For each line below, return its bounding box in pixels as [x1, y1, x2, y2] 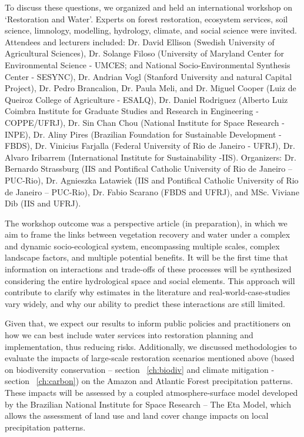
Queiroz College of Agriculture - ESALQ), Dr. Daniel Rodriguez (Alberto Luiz [5, 93, 288, 105]
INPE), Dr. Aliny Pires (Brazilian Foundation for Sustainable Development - [5, 128, 282, 140]
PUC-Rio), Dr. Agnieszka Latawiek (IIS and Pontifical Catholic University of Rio [5, 174, 299, 186]
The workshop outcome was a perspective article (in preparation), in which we [5, 216, 288, 229]
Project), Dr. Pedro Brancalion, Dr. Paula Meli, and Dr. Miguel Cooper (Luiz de [5, 82, 296, 94]
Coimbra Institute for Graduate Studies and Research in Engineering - [5, 105, 259, 117]
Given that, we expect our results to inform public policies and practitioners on [5, 317, 291, 329]
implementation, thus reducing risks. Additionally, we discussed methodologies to [5, 340, 297, 352]
